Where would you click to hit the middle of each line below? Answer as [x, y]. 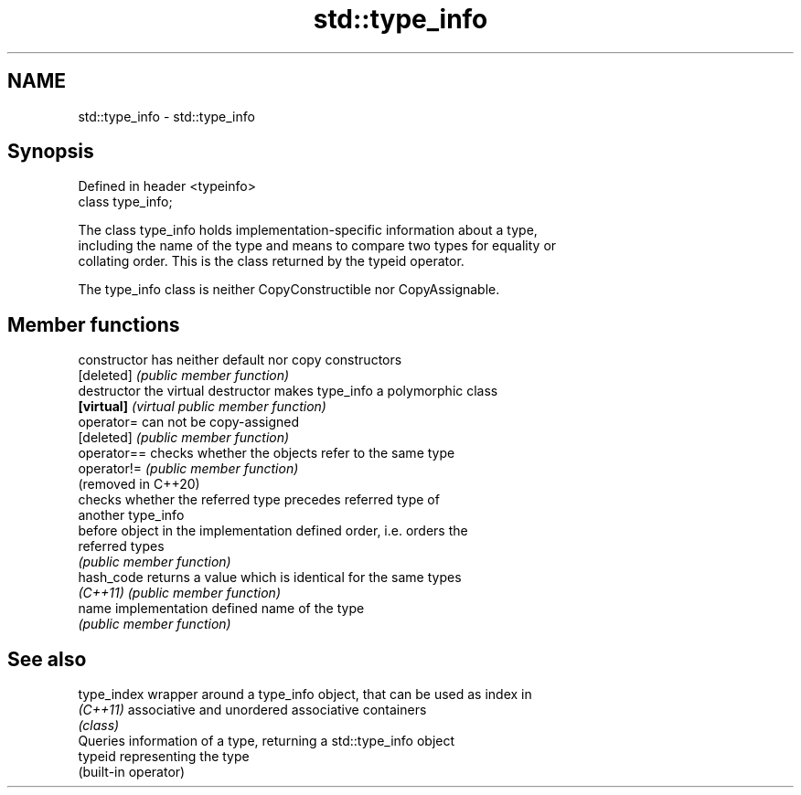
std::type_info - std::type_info [166, 116]
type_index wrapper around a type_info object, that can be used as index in [305, 694]
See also [47, 659]
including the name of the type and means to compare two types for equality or [317, 246]
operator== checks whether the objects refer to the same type [267, 453]
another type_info [131, 515]
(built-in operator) [132, 772]
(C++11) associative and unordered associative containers [252, 710]
